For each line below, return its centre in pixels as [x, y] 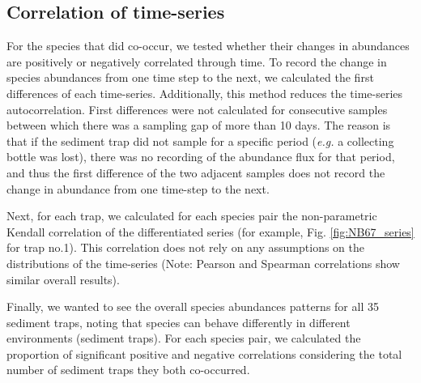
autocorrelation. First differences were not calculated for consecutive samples [197, 109]
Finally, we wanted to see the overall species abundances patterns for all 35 [193, 306]
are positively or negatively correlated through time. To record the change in [197, 61]
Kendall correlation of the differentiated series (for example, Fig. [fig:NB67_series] [210, 231]
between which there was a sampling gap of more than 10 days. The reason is [199, 125]
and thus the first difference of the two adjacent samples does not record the [196, 172]
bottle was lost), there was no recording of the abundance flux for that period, [201, 157]
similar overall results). [63, 279]
